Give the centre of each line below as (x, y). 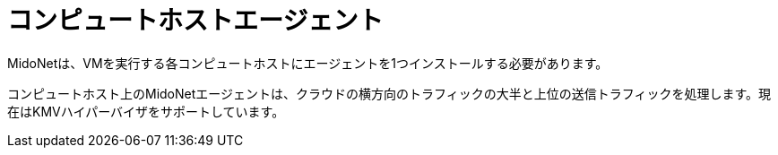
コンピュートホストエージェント (195, 21)
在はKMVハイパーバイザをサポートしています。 (146, 111)
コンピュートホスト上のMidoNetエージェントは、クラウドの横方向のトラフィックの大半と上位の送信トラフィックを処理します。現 (389, 93)
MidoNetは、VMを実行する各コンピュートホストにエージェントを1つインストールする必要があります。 (308, 63)
